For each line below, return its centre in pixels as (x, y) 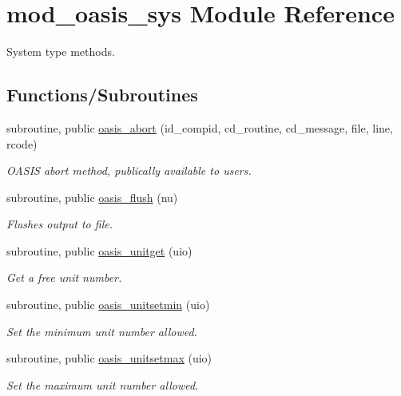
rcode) (22, 143)
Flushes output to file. (60, 224)
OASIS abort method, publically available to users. (129, 170)
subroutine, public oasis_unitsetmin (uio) (108, 305)
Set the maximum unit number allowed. (103, 384)
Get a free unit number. (64, 277)
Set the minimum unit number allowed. (102, 331)
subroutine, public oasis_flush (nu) (92, 197)
